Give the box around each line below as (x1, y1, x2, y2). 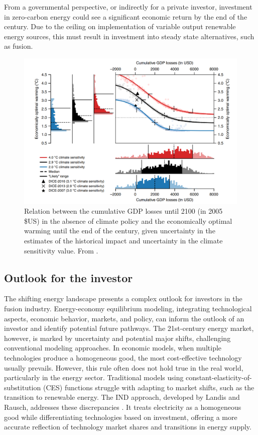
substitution (4, 382, 41, 392)
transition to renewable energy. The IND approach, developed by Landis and (4, 392, 240, 402)
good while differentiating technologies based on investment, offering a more (4, 411, 237, 422)
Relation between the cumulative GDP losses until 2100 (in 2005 (24, 206, 223, 216)
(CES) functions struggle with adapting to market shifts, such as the (43, 382, 254, 392)
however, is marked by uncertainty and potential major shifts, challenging (4, 332, 231, 343)
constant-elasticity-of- (186, 372, 252, 383)
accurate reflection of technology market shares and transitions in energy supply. (4, 421, 251, 432)
